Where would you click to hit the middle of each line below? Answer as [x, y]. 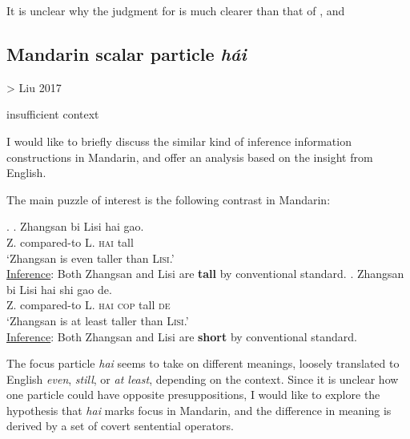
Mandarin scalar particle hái [127, 53]
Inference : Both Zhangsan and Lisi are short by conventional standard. [182, 336]
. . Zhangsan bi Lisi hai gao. [75, 226]
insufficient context [53, 114]
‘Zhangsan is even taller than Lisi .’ [90, 258]
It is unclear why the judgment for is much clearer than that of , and [176, 10]
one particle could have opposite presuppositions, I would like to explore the [193, 395]
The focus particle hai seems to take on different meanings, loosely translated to [203, 363]
